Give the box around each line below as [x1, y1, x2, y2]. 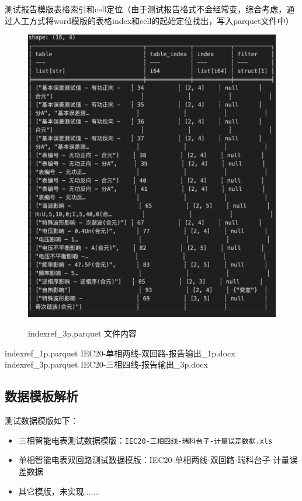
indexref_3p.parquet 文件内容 [28, 327, 137, 339]
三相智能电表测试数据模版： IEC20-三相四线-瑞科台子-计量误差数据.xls [18, 434, 273, 446]
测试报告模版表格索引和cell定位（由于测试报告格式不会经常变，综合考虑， [5, 3, 287, 15]
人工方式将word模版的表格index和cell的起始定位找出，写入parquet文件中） [12, 14, 294, 26]
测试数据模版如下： [5, 414, 78, 427]
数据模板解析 [5, 387, 78, 405]
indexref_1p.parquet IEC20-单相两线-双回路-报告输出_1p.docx [5, 346, 235, 359]
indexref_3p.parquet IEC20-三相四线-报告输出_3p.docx [5, 358, 208, 370]
